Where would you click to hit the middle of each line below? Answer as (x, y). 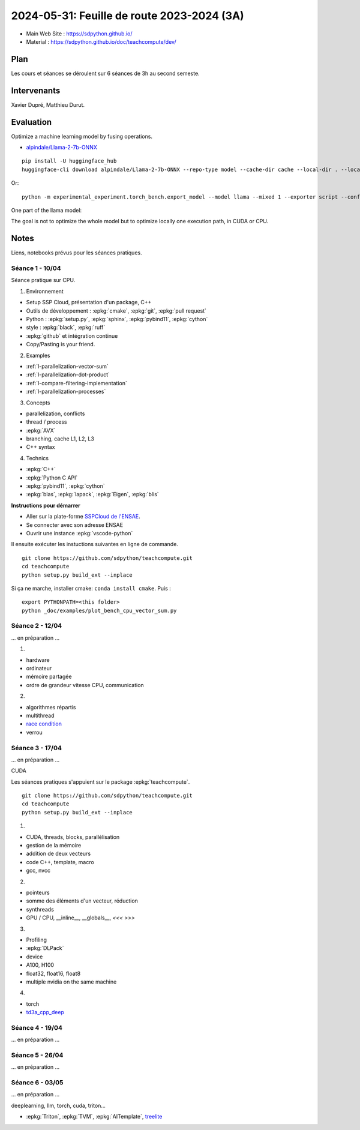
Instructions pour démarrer (46, 505)
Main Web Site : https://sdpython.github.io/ (79, 34)
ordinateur (39, 669)
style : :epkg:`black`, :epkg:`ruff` (66, 328)
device (34, 957)
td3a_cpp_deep (45, 1012)
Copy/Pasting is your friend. (61, 344)
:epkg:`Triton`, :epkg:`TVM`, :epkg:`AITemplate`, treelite (94, 1117)
